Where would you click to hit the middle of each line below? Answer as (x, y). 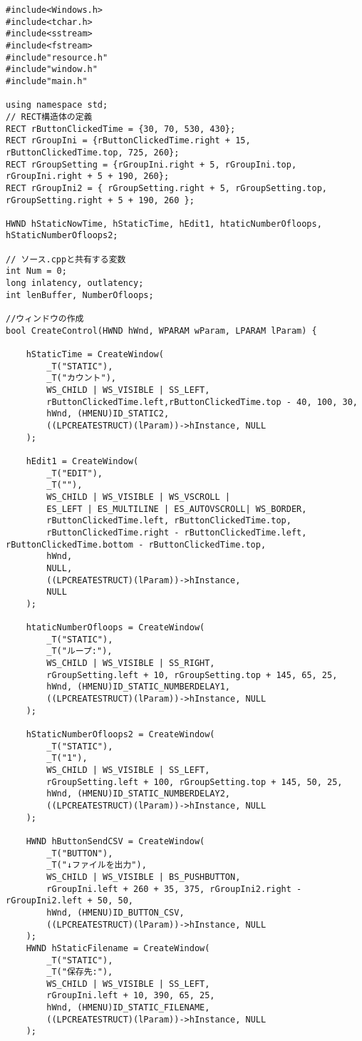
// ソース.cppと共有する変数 (66, 259)
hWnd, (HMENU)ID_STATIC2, (108, 414)
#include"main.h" (47, 81)
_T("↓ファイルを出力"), (97, 865)
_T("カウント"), (81, 378)
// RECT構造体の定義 (49, 117)
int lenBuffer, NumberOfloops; (80, 295)
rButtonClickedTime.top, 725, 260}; (93, 152)
